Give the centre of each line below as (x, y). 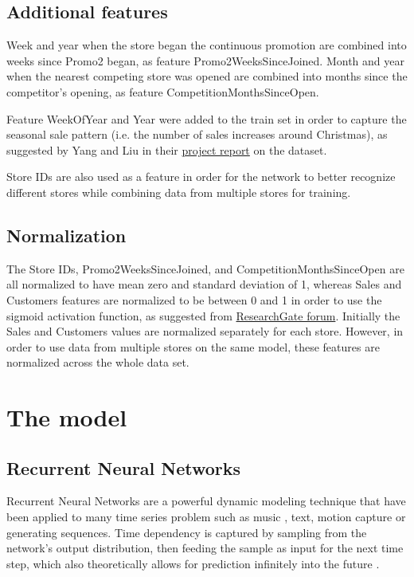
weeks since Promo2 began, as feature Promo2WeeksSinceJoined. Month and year (205, 60)
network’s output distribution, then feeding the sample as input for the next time (205, 548)
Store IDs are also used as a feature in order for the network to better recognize (201, 177)
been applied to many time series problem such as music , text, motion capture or (206, 517)
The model (67, 417)
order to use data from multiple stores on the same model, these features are (193, 346)
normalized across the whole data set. (98, 362)
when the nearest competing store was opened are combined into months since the (207, 76)
